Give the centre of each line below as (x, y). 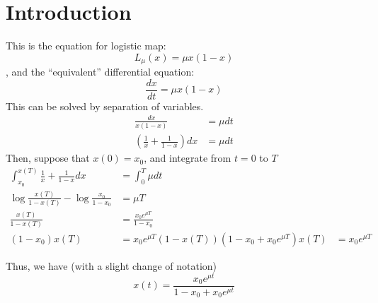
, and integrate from (188, 158)
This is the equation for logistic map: (86, 46)
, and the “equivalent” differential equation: (100, 72)
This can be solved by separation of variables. (105, 106)
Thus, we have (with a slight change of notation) (111, 265)
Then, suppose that (48, 158)
